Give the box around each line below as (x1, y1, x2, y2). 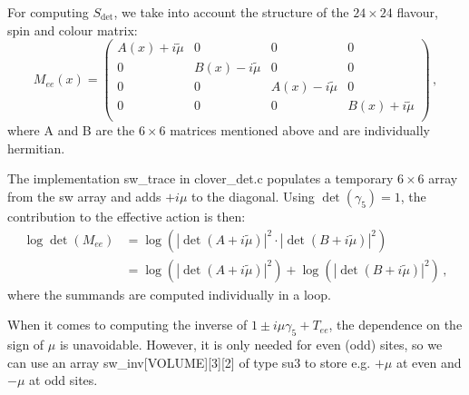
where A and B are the (7, 121, 135, 140)
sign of (7, 335, 44, 354)
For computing (7, 3, 89, 21)
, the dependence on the (328, 315, 463, 334)
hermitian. (7, 138, 65, 157)
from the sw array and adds (7, 187, 161, 206)
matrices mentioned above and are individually (170, 121, 430, 140)
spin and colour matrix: (7, 20, 138, 39)
